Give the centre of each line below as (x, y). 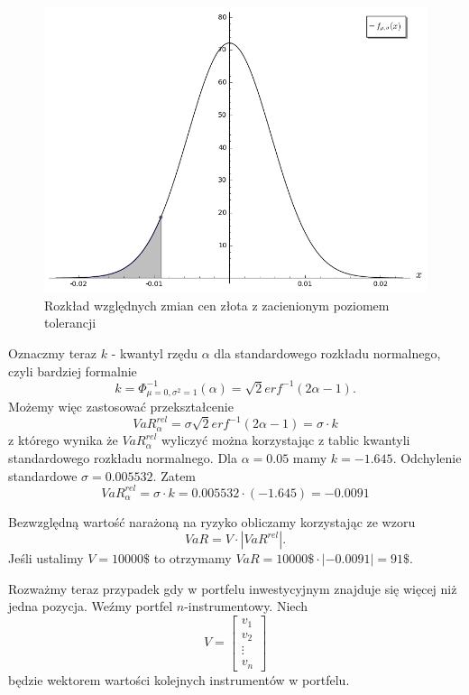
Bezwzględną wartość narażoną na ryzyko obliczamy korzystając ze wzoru (212, 521)
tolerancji (70, 323)
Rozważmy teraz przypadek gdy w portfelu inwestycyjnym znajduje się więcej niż (233, 588)
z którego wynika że (63, 440)
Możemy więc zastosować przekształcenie (121, 407)
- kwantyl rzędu (154, 353)
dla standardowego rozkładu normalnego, (327, 353)
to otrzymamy (193, 558)
